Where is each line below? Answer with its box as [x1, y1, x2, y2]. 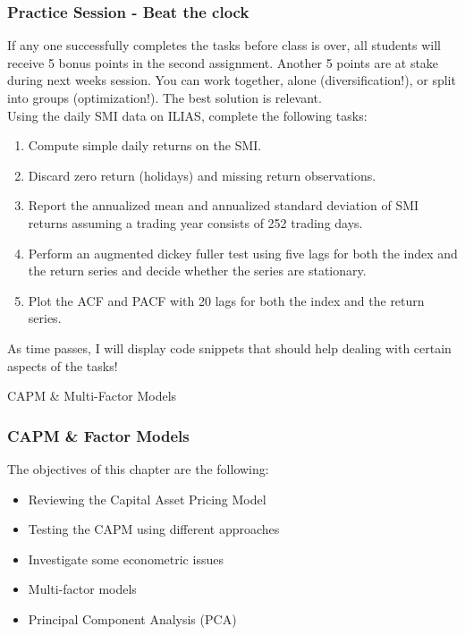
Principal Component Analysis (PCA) [28, 609, 237, 628]
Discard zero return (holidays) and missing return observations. [28, 165, 376, 184]
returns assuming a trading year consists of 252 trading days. [28, 213, 363, 232]
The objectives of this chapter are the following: [7, 459, 269, 478]
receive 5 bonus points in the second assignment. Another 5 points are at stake [7, 53, 439, 72]
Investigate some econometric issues [28, 549, 224, 568]
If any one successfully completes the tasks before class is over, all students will [7, 36, 442, 55]
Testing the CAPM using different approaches [28, 520, 280, 538]
